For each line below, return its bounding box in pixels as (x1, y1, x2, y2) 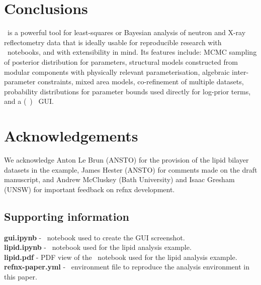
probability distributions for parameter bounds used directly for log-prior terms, (4, 86, 251, 96)
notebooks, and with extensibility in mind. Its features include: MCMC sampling (7, 47, 257, 57)
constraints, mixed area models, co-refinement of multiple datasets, (37, 76, 244, 87)
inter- (232, 66, 249, 77)
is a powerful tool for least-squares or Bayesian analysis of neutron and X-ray (7, 27, 246, 38)
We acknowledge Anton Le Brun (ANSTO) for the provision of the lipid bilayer (4, 155, 249, 165)
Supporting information (4, 208, 129, 224)
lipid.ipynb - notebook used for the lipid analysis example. (4, 242, 192, 252)
